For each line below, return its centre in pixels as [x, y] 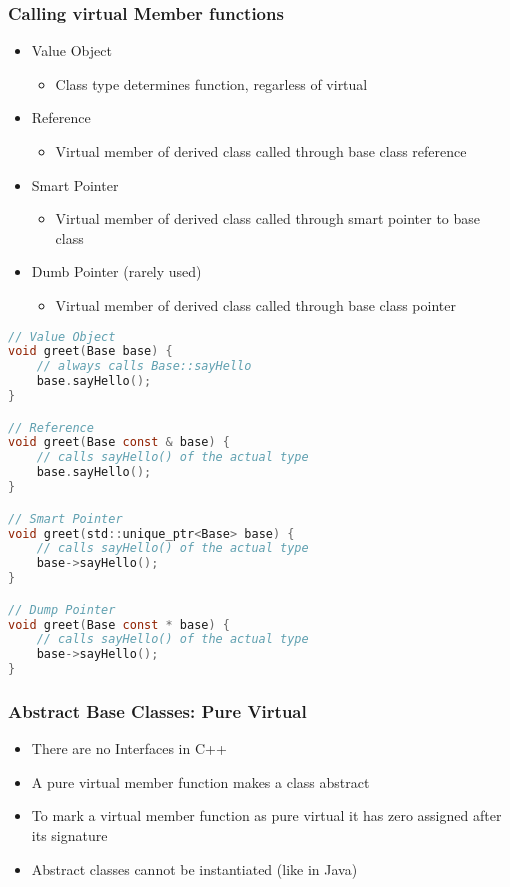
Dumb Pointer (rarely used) [116, 271]
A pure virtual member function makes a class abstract [200, 781]
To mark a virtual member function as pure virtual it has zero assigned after [266, 815]
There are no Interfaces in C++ [129, 748]
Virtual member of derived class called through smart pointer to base [268, 218]
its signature [69, 835]
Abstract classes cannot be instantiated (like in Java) [194, 868]
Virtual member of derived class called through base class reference [261, 151]
